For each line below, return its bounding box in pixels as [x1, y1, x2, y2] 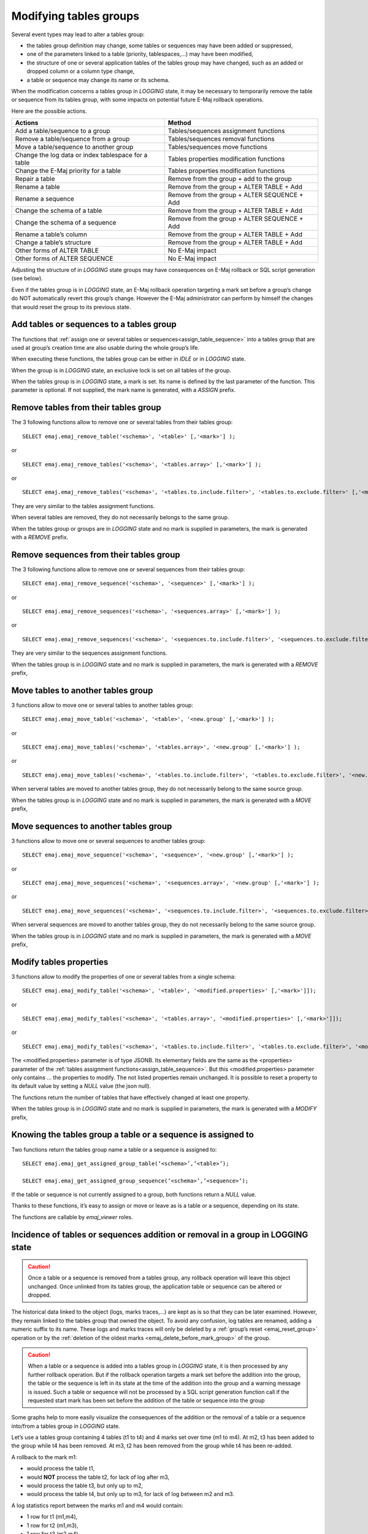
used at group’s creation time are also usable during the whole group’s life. [11, 344, 200, 351]
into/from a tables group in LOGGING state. [11, 1422, 120, 1430]
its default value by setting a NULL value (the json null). [11, 1082, 151, 1090]
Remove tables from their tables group [11, 403, 162, 413]
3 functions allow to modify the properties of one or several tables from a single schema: [11, 973, 236, 980]
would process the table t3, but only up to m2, [26, 1482, 144, 1489]
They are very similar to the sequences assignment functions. [11, 649, 167, 657]
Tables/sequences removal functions [167, 135, 275, 144]
